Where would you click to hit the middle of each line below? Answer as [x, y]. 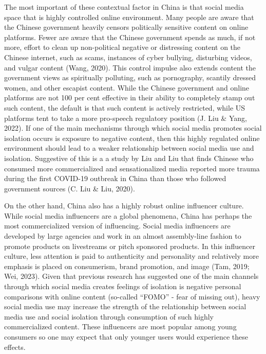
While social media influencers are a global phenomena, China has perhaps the [128, 215]
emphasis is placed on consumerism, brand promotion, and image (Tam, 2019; [127, 266]
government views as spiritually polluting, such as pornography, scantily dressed [130, 77]
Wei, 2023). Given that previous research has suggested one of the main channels [131, 276]
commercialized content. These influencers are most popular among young [120, 326]
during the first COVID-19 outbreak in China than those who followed [115, 178]
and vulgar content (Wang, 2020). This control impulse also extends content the [130, 67]
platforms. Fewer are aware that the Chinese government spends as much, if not [130, 37]
